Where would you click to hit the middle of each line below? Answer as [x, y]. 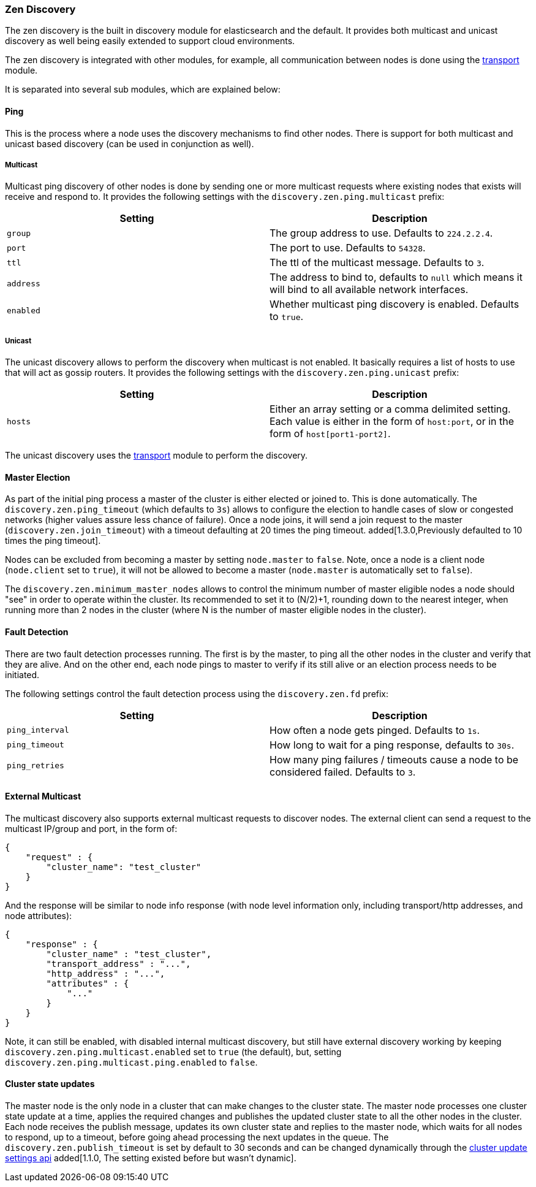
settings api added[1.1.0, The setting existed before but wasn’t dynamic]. [151, 1158]
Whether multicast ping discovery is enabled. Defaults [394, 304]
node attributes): [39, 915]
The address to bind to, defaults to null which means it [396, 277]
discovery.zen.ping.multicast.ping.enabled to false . [131, 1062]
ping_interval [38, 730]
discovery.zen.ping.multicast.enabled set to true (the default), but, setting [173, 1052]
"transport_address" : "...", [119, 964]
